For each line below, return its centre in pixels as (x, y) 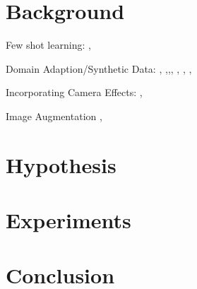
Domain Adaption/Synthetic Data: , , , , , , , (99, 68)
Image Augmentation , (54, 116)
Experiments (68, 220)
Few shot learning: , (48, 45)
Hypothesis (61, 164)
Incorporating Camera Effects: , (74, 92)
